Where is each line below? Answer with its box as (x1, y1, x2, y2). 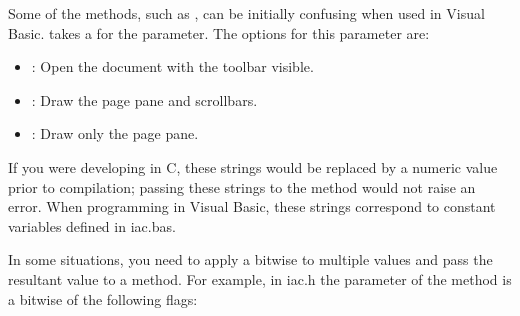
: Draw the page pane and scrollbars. (31, 89, 258, 110)
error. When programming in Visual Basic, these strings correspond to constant (8, 196, 496, 217)
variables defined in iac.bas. (8, 215, 176, 236)
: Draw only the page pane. (31, 123, 199, 144)
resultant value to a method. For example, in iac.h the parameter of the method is (8, 268, 512, 289)
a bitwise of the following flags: (8, 288, 198, 309)
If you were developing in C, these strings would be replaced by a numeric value (8, 156, 498, 177)
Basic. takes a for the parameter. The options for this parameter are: (8, 22, 430, 43)
